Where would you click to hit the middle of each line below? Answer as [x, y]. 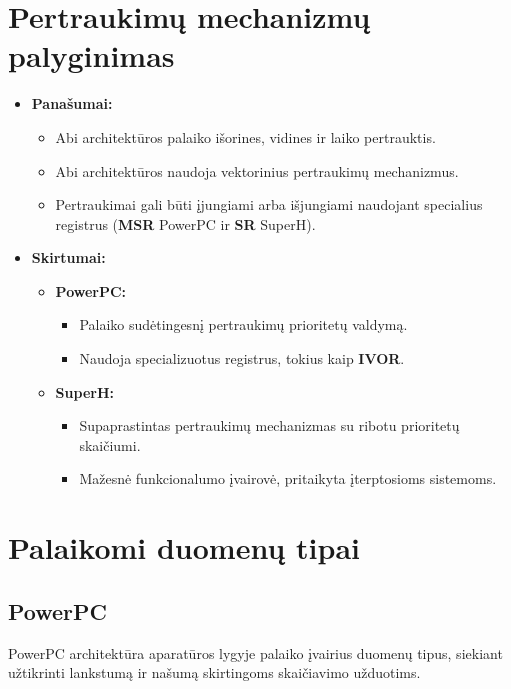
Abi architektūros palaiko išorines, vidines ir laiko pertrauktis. [245, 136]
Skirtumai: [68, 257]
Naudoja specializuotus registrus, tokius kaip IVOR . [242, 358]
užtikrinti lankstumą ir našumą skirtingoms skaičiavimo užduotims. [214, 672]
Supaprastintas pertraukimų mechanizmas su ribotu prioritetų [269, 425]
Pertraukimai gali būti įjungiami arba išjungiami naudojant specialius [269, 204]
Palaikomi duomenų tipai [184, 547]
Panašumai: [72, 103]
